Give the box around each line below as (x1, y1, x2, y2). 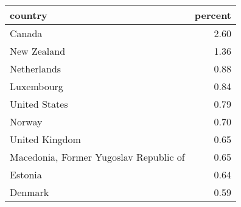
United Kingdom (10, 132, 81, 146)
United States (10, 97, 68, 111)
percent (194, 8, 231, 22)
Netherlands (10, 61, 61, 75)
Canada (10, 26, 43, 40)
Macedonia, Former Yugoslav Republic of (10, 150, 185, 164)
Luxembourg (10, 79, 63, 93)
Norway (10, 114, 43, 128)
